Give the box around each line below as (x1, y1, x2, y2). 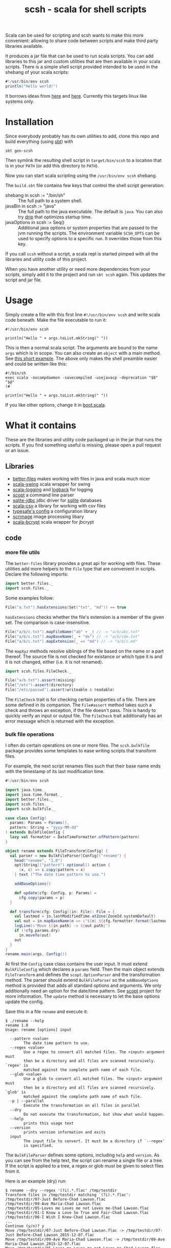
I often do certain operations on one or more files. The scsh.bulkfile (5, 742, 150, 749)
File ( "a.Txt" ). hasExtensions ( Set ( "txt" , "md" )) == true (5, 605, 126, 610)
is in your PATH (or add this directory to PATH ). (5, 162, 99, 168)
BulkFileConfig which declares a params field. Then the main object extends (5, 966, 164, 973)
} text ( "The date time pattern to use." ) (14, 872, 106, 877)
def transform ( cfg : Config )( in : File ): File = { (10, 909, 115, 914)
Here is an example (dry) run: (5, 1178, 67, 1184)
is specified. (23, 1143, 53, 1148)
